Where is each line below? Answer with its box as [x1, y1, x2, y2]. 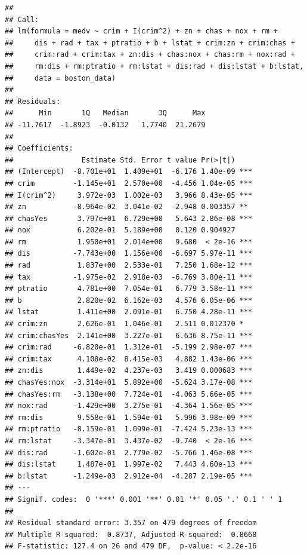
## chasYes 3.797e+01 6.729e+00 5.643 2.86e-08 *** [5, 214, 253, 223]
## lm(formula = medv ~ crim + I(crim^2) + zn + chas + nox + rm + [5, 27, 278, 36]
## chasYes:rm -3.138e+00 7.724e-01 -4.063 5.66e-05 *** [5, 390, 253, 398]
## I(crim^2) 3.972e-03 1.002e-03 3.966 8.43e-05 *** [5, 191, 253, 200]
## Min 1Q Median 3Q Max [5, 109, 206, 118]
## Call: [5, 15, 39, 24]
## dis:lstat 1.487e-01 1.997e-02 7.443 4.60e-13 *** [5, 460, 253, 469]
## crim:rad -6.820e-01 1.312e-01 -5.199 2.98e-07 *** [5, 343, 253, 352]
